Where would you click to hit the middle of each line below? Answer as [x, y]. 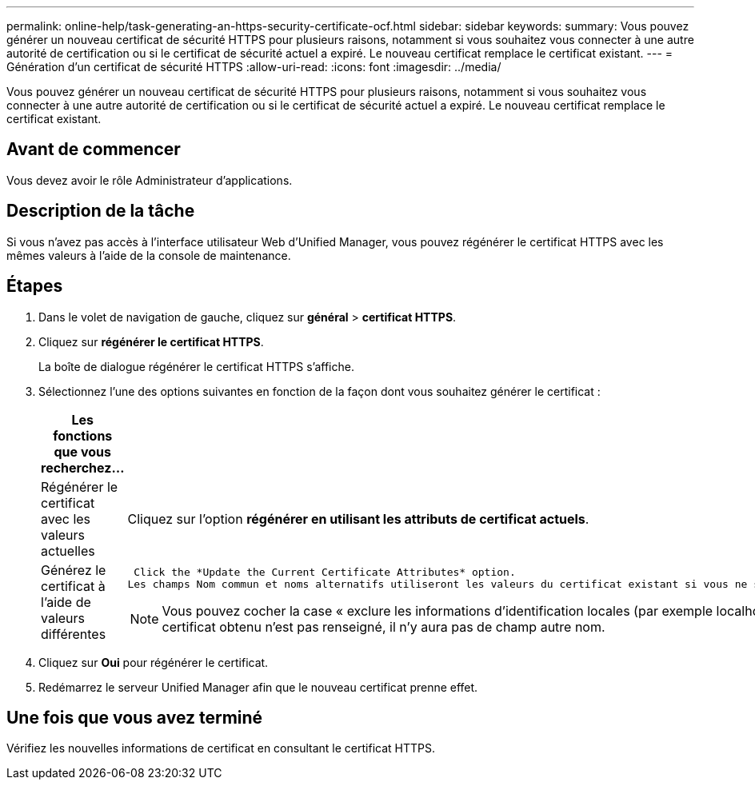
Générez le [74, 570]
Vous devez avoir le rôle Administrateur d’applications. [150, 180]
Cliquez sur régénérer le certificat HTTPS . [151, 341]
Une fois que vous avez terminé [135, 717]
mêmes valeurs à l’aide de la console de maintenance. [149, 255]
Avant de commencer [94, 150]
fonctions [83, 435]
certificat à [73, 586]
